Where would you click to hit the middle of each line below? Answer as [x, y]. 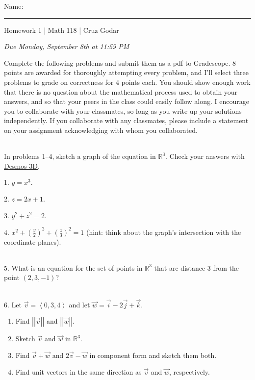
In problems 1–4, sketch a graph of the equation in [80, 156]
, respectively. [189, 371]
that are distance [180, 267]
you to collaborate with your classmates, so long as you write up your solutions [123, 111]
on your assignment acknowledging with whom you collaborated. [101, 130]
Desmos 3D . [22, 165]
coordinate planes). [33, 241]
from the [226, 267]
